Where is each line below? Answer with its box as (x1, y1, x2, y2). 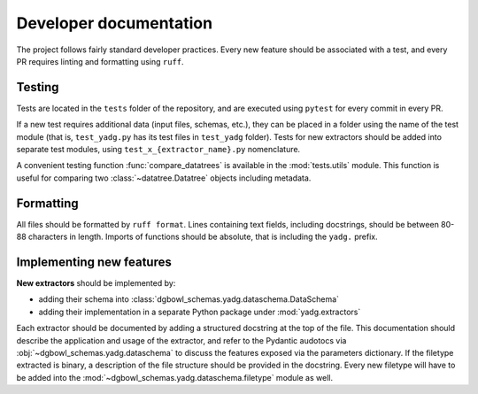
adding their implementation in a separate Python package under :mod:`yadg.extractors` (38, 306, 361, 317)
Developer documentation (16, 13, 212, 33)
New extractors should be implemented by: (16, 278, 176, 288)
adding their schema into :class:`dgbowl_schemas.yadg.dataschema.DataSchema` (38, 294, 340, 305)
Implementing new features (16, 254, 172, 269)
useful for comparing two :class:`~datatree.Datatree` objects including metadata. (16, 173, 312, 183)
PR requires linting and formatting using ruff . (16, 56, 185, 66)
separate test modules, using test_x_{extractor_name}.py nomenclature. (16, 144, 301, 155)
